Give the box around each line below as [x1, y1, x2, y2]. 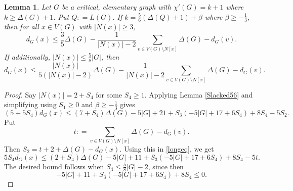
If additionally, [4, 51, 50, 62]
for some [96, 89, 122, 100]
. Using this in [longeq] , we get [119, 143, 214, 154]
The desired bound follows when [4, 161, 104, 171]
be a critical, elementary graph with [61, 2, 171, 12]
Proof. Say [4, 89, 36, 100]
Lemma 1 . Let [4, 2, 51, 12]
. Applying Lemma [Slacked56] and [144, 89, 253, 100]
